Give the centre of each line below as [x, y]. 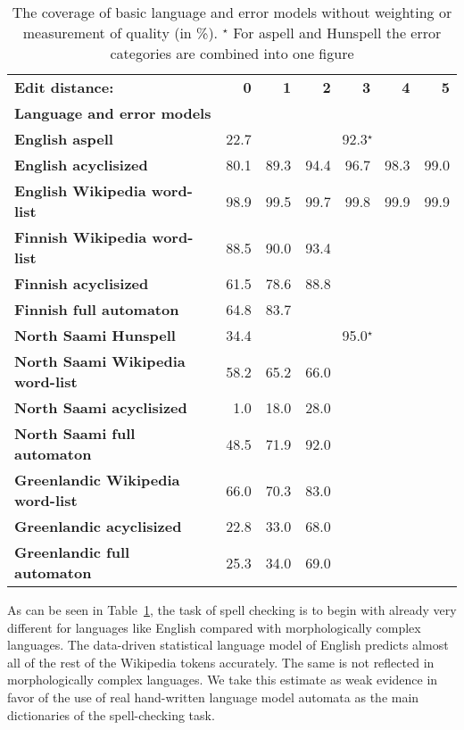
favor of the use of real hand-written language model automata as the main [213, 697]
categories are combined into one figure [232, 53]
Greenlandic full [72, 552]
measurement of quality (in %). [120, 33]
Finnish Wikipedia [81, 237]
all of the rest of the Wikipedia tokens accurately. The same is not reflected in [221, 662]
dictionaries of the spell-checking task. [111, 714]
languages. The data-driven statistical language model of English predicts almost [228, 645]
